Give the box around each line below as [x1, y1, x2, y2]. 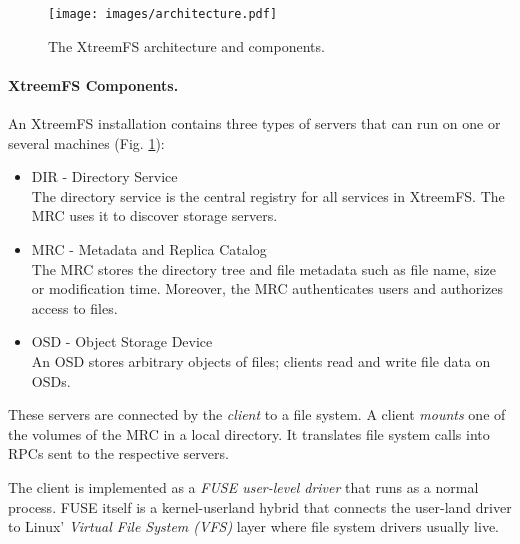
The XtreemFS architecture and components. [48, 35, 325, 56]
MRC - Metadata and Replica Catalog [31, 239, 267, 260]
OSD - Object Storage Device [31, 331, 213, 352]
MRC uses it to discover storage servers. [31, 205, 278, 226]
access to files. [31, 297, 118, 318]
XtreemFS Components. [8, 74, 179, 95]
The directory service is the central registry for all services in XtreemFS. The [31, 185, 505, 206]
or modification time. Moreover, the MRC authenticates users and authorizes [31, 278, 504, 299]
